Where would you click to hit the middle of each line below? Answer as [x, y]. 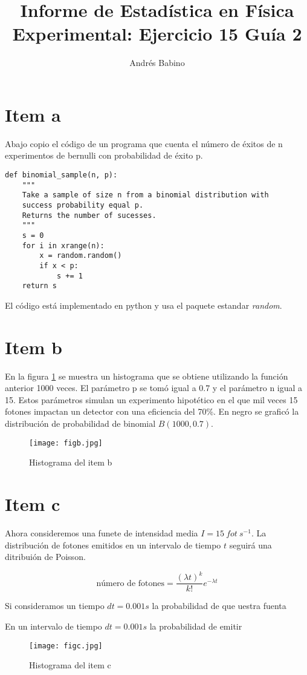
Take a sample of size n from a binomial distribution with [145, 195]
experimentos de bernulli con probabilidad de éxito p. [104, 155]
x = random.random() [81, 256]
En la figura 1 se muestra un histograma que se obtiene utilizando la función [147, 376]
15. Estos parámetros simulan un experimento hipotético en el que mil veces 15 [151, 399]
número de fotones [131, 583]
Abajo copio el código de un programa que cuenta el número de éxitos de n [144, 143]
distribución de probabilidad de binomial [80, 423]
